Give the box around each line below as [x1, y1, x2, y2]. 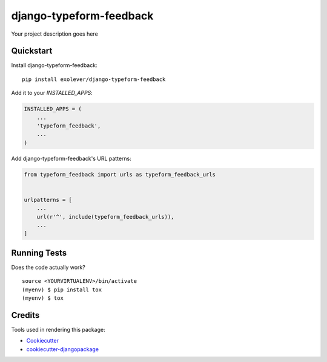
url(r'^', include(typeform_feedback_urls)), [36, 213, 174, 220]
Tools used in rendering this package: [11, 326, 105, 334]
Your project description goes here [11, 30, 98, 37]
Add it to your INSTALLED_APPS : [11, 89, 93, 97]
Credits [11, 310, 40, 320]
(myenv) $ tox [22, 295, 64, 302]
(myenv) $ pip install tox [22, 286, 102, 293]
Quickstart [11, 46, 53, 56]
